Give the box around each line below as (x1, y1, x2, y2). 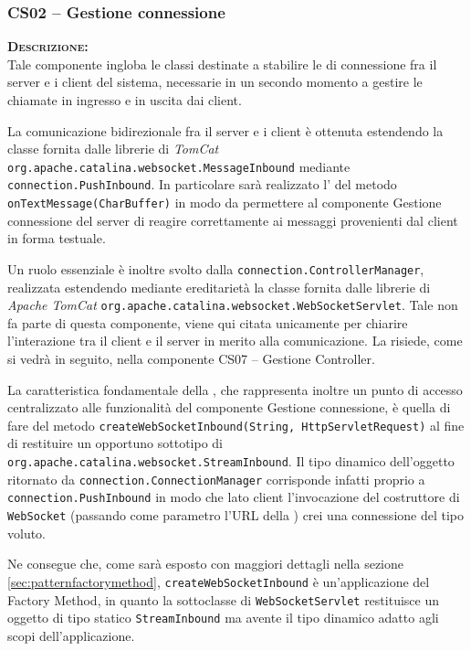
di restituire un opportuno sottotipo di (7, 433, 223, 453)
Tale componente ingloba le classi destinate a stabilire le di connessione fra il (7, 54, 437, 73)
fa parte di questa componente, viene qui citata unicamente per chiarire (7, 313, 408, 332)
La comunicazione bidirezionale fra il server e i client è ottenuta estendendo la (7, 121, 444, 140)
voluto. (7, 523, 47, 542)
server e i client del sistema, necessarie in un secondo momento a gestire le (7, 72, 423, 91)
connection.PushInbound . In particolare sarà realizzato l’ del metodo (7, 175, 397, 194)
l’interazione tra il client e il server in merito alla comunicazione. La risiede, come (7, 331, 463, 350)
